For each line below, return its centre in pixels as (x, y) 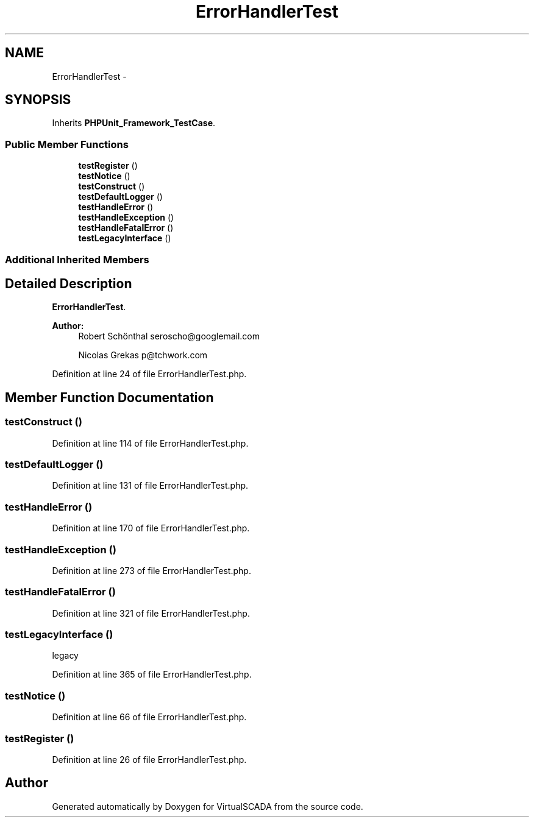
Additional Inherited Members (77, 259)
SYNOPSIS (38, 100)
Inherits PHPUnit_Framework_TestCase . (134, 123)
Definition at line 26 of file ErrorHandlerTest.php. (149, 759)
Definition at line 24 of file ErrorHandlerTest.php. (149, 374)
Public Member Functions (67, 144)
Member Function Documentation (109, 397)
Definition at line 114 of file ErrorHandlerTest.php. (150, 443)
